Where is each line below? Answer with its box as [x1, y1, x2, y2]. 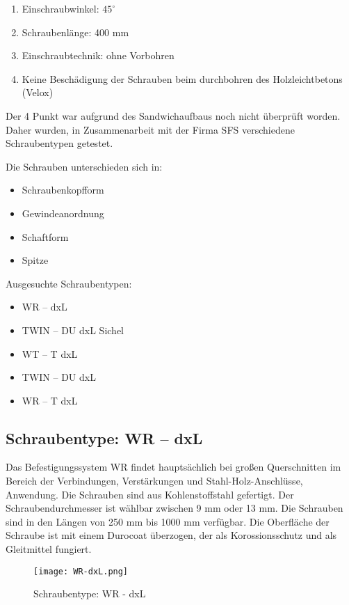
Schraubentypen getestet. [6, 136, 113, 150]
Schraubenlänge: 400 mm [22, 24, 129, 39]
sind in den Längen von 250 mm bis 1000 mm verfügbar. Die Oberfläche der [6, 514, 330, 528]
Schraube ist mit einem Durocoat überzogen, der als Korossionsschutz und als [6, 528, 337, 542]
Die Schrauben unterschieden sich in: [6, 159, 163, 173]
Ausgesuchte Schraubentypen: [6, 276, 132, 290]
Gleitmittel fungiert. [6, 542, 92, 556]
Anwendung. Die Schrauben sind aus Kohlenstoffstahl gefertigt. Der [6, 487, 294, 501]
